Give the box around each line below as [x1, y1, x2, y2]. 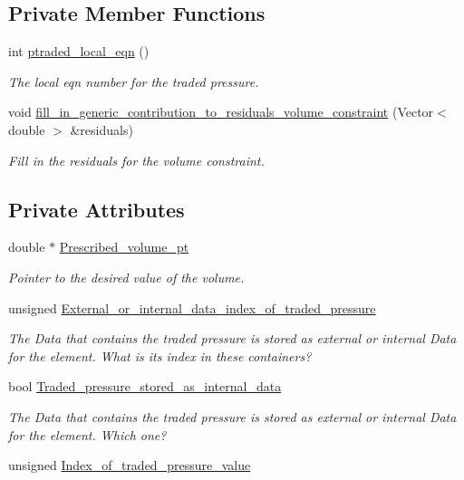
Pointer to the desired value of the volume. [8, 267, 245, 286]
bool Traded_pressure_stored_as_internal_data [8, 377, 282, 396]
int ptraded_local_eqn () [8, 42, 150, 61]
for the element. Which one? [8, 425, 167, 444]
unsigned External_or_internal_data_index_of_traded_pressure [8, 298, 376, 317]
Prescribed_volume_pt [59, 237, 189, 256]
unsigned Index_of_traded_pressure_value [8, 456, 251, 475]
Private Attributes [8, 195, 185, 223]
